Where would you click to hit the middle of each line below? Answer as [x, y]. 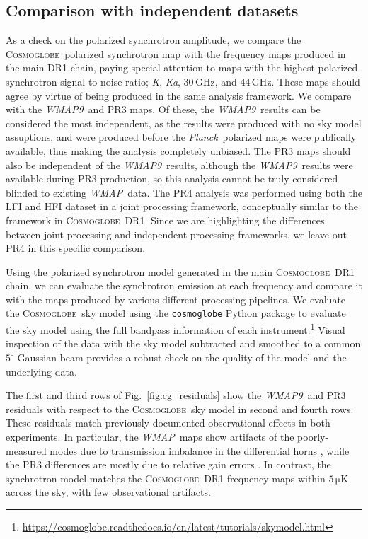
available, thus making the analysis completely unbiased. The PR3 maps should [178, 150]
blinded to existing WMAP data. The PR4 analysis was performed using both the [184, 192]
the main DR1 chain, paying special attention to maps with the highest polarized [182, 68]
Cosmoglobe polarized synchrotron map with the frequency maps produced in [176, 53]
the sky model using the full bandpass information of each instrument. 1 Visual [176, 329]
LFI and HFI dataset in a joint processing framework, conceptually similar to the [182, 206]
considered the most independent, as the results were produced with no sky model [184, 123]
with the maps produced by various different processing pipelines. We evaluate [176, 299]
